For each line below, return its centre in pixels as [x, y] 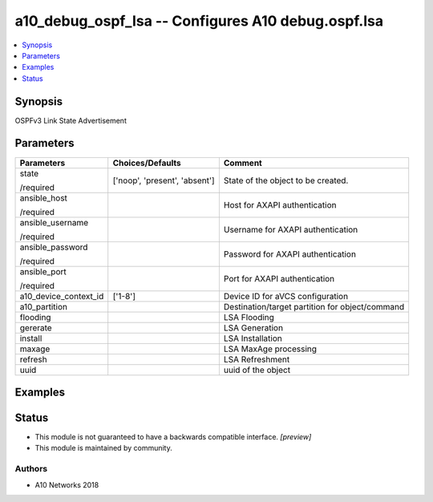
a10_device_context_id [62, 296]
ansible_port [43, 271]
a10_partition [44, 306]
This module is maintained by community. [103, 448]
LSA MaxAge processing [270, 349]
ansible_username [54, 222]
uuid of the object [257, 370]
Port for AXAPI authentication [279, 278]
